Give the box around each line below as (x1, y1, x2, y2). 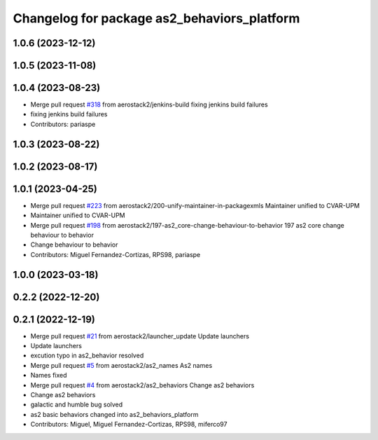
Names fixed (30, 371, 67, 380)
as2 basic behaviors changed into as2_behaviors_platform (30, 410, 199, 418)
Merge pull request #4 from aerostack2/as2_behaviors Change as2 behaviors (30, 380, 255, 389)
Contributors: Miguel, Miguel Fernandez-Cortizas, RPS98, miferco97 (30, 420, 227, 429)
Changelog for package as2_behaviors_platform (13, 11, 300, 26)
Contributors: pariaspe (30, 120, 96, 128)
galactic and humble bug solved (30, 400, 123, 409)
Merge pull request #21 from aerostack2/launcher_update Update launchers (30, 331, 250, 340)
